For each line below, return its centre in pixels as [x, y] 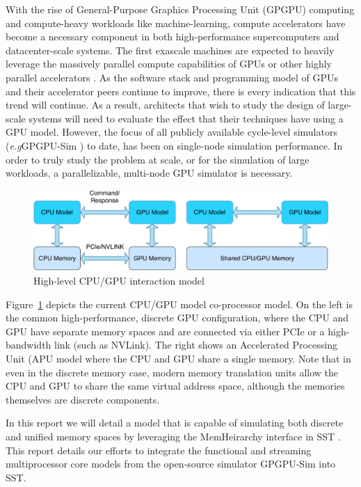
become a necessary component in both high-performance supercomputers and [173, 37]
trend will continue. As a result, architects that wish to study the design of [165, 105]
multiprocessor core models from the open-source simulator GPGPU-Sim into [171, 464]
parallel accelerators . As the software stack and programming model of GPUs [172, 77]
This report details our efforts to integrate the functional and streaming [159, 450]
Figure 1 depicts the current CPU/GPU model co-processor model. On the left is [179, 304]
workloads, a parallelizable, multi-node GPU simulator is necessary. [149, 173]
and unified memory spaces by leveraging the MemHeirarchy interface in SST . [173, 437]
